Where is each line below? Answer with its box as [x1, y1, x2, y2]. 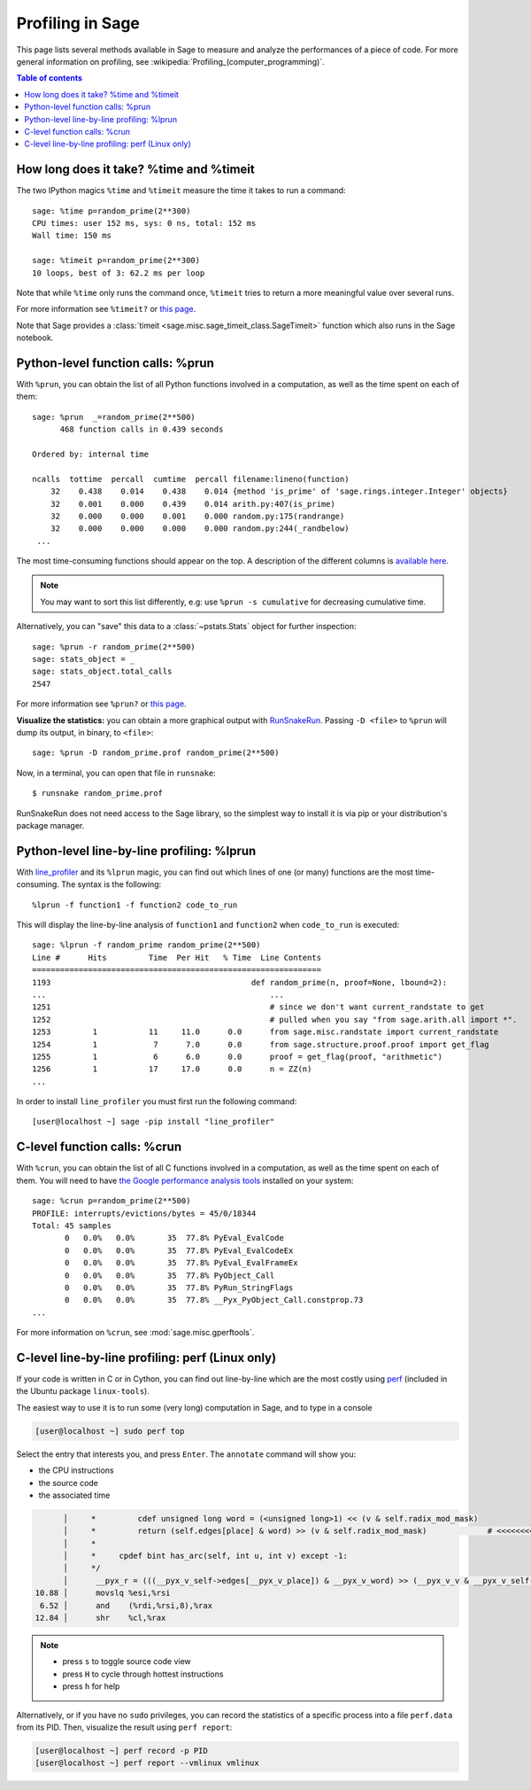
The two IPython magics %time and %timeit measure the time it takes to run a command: [16, 185, 346, 196]
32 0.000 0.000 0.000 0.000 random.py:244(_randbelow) [50, 524, 350, 533]
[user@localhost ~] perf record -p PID [35, 1746, 208, 1755]
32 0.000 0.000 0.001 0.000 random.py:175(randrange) [50, 510, 345, 521]
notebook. [16, 332, 54, 343]
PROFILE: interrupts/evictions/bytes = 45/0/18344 [32, 1208, 257, 1218]
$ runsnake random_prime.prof [32, 789, 164, 798]
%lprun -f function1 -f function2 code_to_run [32, 899, 238, 910]
